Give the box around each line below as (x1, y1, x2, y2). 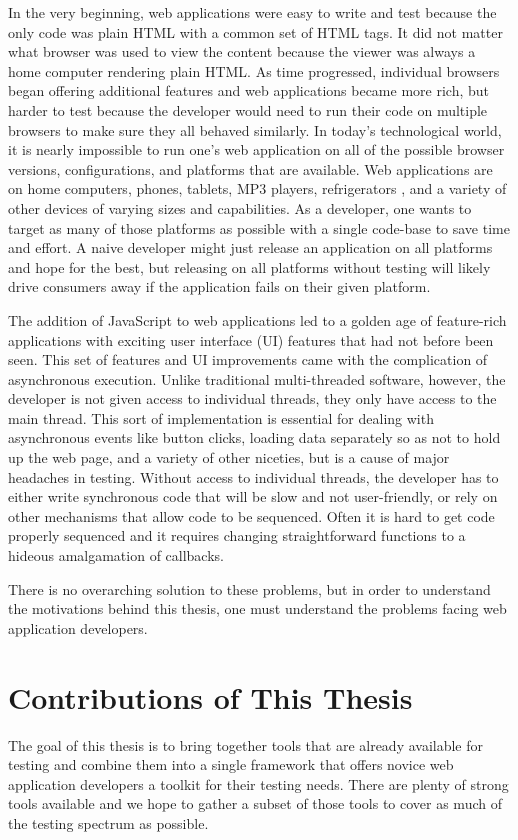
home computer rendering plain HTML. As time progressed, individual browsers (8, 60, 500, 81)
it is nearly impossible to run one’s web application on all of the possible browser (8, 139, 505, 160)
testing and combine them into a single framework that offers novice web (8, 754, 454, 775)
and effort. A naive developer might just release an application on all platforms (8, 237, 493, 258)
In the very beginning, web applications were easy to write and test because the (8, 2, 497, 22)
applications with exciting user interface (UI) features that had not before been (8, 329, 494, 350)
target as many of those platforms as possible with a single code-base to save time (8, 217, 510, 238)
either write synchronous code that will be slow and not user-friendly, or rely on (8, 486, 498, 507)
